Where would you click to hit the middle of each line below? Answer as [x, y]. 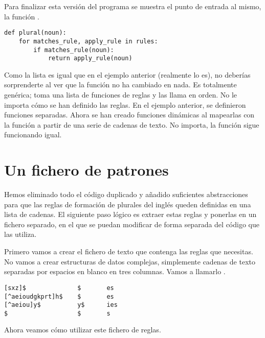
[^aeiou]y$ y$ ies [61, 305]
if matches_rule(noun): [74, 50]
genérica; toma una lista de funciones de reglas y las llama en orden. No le [120, 94]
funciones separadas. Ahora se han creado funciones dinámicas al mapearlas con [129, 115]
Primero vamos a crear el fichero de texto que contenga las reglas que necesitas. [129, 251]
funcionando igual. [33, 135]
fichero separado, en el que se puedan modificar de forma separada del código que [132, 224]
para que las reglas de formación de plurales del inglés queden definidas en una [128, 204]
